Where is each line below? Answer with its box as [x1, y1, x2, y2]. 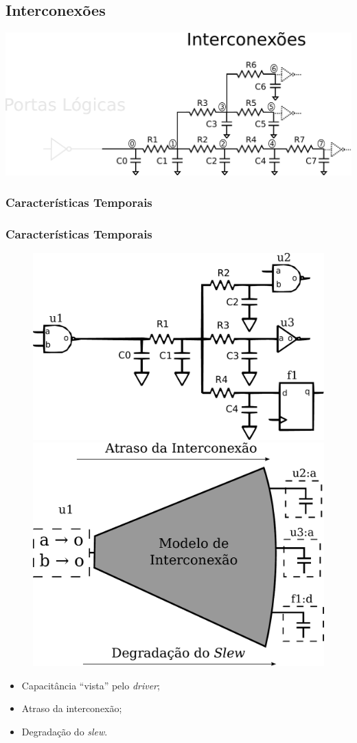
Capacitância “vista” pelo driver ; [21, 678, 160, 692]
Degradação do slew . [21, 724, 108, 739]
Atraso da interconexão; [21, 701, 122, 716]
